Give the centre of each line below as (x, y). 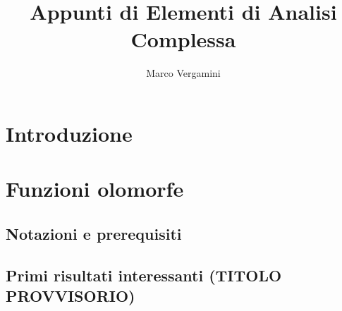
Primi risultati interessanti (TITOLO (144, 275)
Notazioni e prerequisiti (94, 233)
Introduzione (69, 133)
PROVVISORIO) (71, 296)
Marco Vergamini (183, 73)
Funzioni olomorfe (95, 189)
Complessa (183, 39)
